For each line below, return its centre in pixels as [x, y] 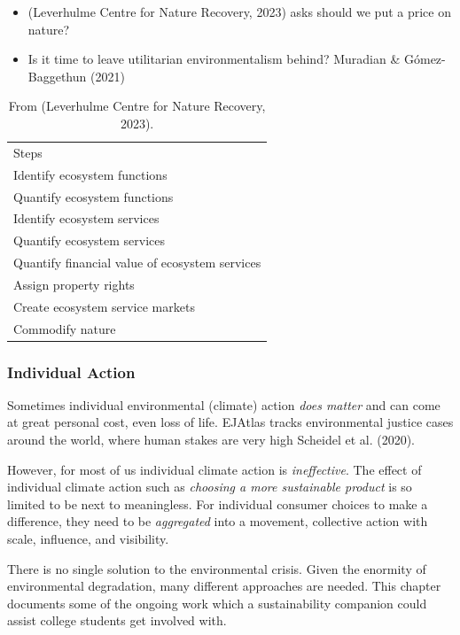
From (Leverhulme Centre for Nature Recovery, [137, 106]
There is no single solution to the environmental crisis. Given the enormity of [217, 568]
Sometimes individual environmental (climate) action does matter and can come [224, 404]
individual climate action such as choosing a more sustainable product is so [210, 487]
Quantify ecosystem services [90, 240]
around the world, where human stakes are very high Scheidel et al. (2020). [211, 440]
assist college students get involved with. [117, 620]
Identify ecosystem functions [90, 174]
